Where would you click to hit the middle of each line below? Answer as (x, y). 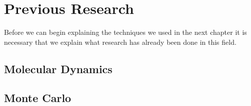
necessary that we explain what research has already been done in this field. (120, 42)
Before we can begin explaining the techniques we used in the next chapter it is (125, 32)
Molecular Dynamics (58, 68)
